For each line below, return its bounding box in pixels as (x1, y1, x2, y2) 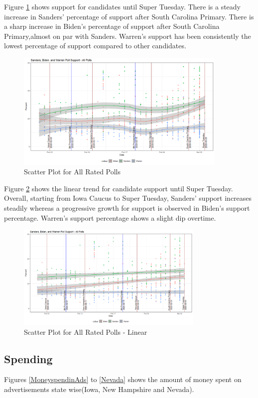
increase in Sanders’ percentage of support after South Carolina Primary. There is (4, 11, 254, 21)
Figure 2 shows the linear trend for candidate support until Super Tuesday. (4, 183, 233, 193)
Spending (4, 351, 53, 366)
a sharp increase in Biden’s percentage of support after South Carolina (4, 21, 220, 31)
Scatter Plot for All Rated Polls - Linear (24, 326, 147, 337)
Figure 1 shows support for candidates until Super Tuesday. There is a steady (4, 1, 241, 11)
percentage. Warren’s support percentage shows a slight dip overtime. (4, 212, 216, 223)
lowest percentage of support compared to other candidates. (4, 40, 186, 51)
